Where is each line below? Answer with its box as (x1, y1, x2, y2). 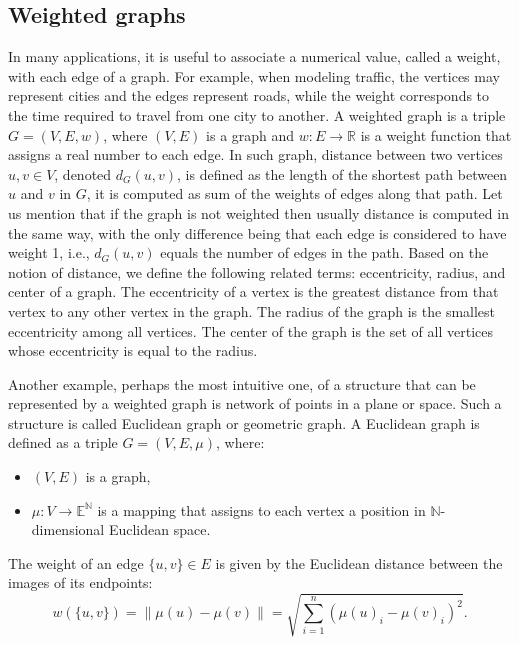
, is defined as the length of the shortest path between (177, 163, 508, 184)
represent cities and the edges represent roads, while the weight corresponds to (8, 85, 490, 106)
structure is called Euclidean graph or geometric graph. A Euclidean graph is (8, 412, 480, 433)
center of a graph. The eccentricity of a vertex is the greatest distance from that (8, 281, 499, 302)
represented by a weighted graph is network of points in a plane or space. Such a (8, 393, 502, 414)
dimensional (31, 519, 105, 540)
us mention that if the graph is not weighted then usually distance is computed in (8, 202, 509, 223)
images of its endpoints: (8, 572, 153, 593)
